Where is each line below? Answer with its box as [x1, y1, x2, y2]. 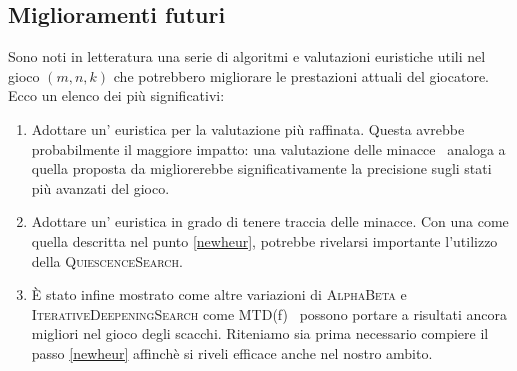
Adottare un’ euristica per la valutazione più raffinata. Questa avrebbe [31, 118, 465, 139]
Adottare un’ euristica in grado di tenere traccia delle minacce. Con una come [31, 211, 509, 232]
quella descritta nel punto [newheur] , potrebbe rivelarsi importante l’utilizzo [31, 230, 498, 251]
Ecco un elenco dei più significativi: [8, 85, 225, 106]
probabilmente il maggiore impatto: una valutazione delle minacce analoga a [31, 138, 506, 159]
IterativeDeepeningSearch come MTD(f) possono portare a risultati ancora [31, 303, 507, 324]
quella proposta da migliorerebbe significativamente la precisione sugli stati [31, 158, 492, 179]
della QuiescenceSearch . [31, 250, 183, 271]
